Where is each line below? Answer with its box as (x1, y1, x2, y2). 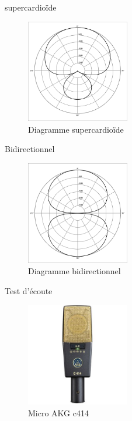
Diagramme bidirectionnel (28, 265, 121, 277)
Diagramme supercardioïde (28, 123, 124, 135)
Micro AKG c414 (28, 406, 89, 419)
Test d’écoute (5, 284, 53, 297)
